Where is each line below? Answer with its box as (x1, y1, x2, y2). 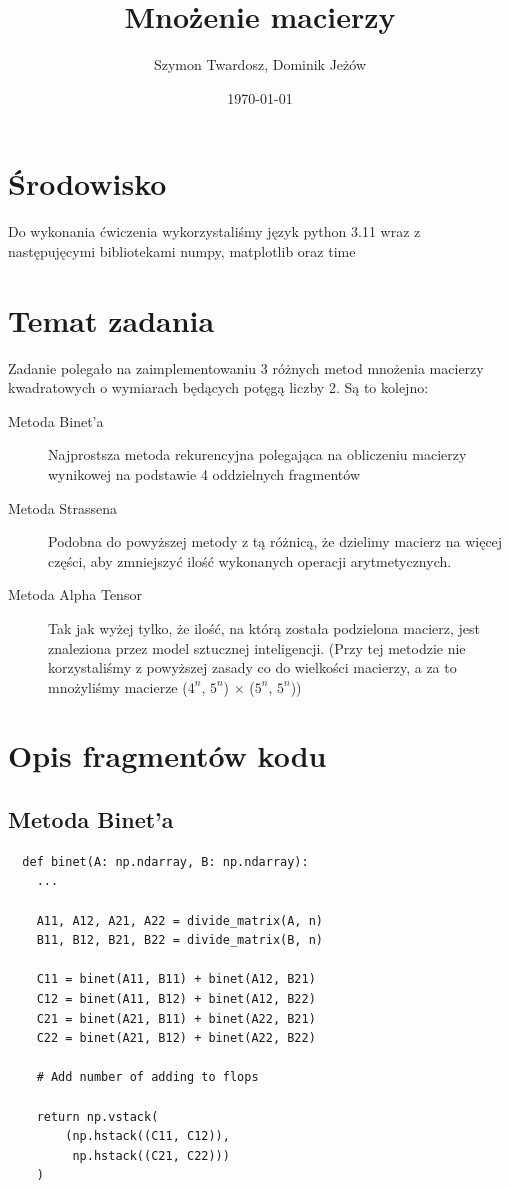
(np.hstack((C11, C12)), (65, 1129, 230, 1144)
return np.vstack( (36, 1109, 159, 1124)
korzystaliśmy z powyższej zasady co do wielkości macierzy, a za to (48, 657, 457, 678)
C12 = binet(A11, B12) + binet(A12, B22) (36, 992, 316, 1007)
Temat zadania (8, 299, 215, 340)
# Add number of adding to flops (36, 1070, 259, 1085)
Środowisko (8, 163, 167, 204)
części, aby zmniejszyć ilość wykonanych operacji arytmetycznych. (48, 550, 452, 571)
